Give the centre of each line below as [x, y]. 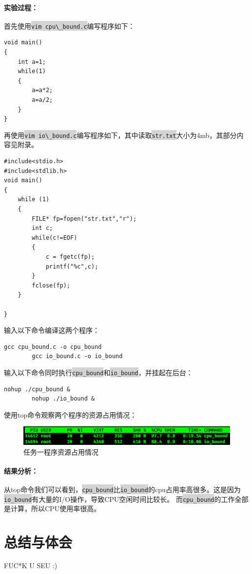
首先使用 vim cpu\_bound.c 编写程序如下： [69, 26]
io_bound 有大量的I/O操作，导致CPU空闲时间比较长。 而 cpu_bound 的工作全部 [126, 499]
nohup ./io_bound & [63, 399]
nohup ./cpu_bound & [37, 389]
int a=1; [32, 62]
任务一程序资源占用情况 [61, 451]
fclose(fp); [51, 285]
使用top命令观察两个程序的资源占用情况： [70, 414]
